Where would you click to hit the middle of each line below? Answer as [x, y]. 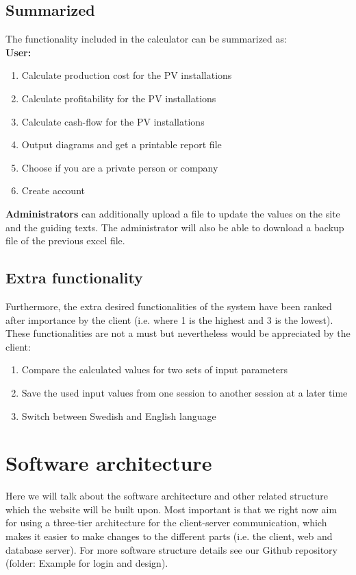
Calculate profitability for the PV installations [119, 98]
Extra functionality [74, 278]
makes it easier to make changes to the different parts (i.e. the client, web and [169, 536]
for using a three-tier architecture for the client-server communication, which [166, 523]
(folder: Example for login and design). [87, 563]
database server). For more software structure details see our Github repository [171, 549]
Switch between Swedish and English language [119, 415]
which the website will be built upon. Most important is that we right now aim [171, 509]
